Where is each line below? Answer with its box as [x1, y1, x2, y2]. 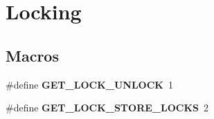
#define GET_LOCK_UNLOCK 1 [6, 77, 173, 91]
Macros [6, 44, 59, 66]
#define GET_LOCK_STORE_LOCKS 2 [6, 100, 208, 115]
